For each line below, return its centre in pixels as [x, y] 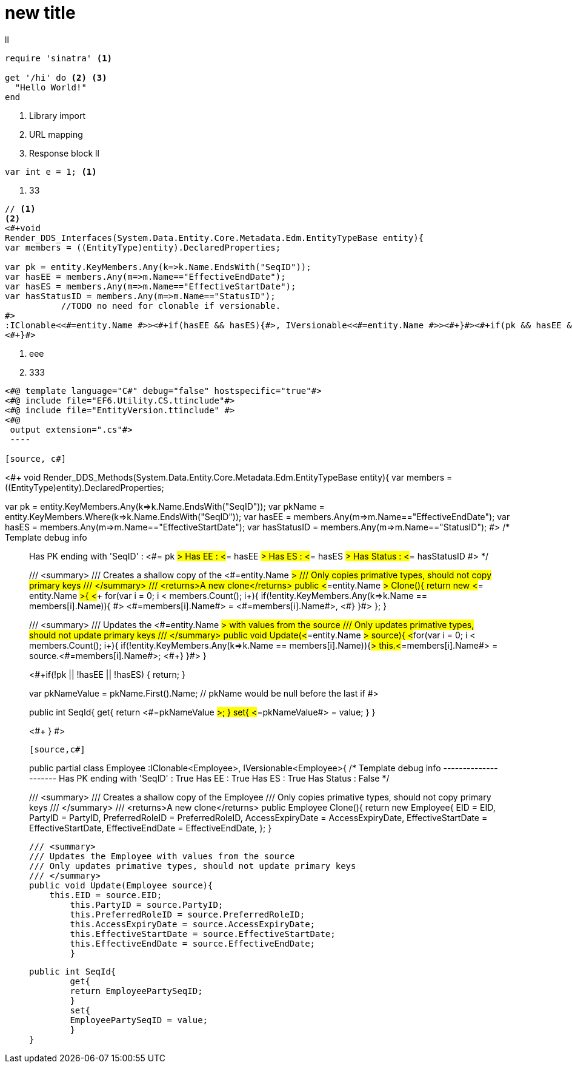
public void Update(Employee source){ [121, 885]
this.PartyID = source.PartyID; [147, 904]
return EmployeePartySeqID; [136, 991]
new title [40, 13]
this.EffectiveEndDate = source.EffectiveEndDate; [193, 943]
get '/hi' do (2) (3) [56, 77]
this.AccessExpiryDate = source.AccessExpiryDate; [193, 924]
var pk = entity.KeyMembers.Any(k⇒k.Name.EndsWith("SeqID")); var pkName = [165, 506]
